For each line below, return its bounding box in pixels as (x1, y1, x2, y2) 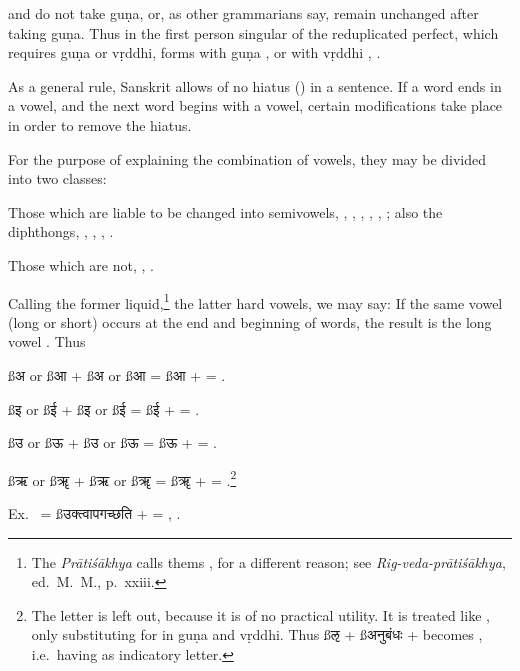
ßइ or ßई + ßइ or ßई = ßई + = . (8, 398, 200, 419)
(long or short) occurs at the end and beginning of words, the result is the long (8, 311, 492, 332)
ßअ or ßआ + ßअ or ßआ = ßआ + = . (8, 364, 226, 385)
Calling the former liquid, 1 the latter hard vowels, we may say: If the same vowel (8, 289, 503, 313)
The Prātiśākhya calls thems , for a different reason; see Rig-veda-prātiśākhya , (31, 551, 506, 572)
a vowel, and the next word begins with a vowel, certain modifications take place (8, 95, 503, 116)
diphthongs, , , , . (8, 221, 114, 242)
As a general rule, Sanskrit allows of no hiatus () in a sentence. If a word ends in (8, 75, 502, 96)
